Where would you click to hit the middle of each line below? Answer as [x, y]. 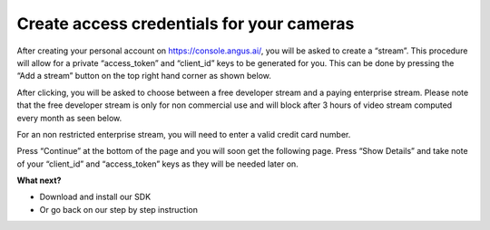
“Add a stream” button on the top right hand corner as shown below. [144, 76]
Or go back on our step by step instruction [119, 209]
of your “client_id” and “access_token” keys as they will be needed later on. [157, 164]
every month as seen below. [69, 118]
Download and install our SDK [95, 197]
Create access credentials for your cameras [186, 24]
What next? [39, 180]
